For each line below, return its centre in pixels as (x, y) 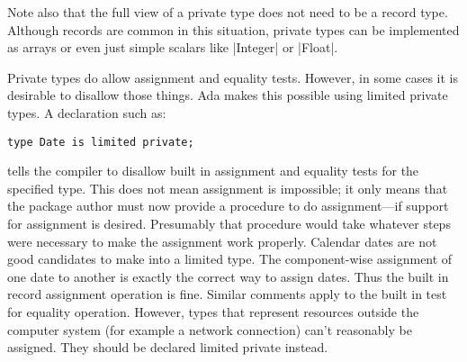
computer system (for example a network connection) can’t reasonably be (210, 329)
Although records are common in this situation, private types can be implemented (233, 29)
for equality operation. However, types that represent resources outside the (213, 311)
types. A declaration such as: (87, 112)
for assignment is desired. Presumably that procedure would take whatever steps (229, 223)
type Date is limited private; (101, 142)
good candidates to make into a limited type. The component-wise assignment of (230, 259)
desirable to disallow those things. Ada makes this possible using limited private (228, 95)
